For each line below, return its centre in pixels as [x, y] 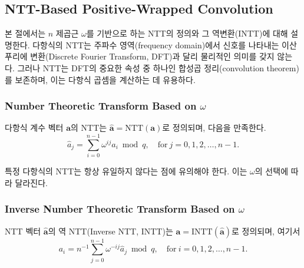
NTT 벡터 [23, 231]
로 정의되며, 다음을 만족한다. [214, 128]
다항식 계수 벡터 [34, 128]
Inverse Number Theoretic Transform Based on [120, 209]
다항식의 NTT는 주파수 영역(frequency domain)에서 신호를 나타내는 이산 [165, 44]
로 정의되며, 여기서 [266, 231]
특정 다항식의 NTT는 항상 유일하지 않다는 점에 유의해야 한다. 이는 [126, 171]
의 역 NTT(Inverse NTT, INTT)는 [110, 231]
